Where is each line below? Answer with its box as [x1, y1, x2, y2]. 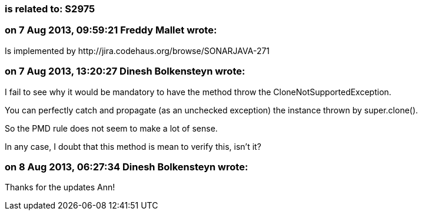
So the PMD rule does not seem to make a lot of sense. [5, 123, 218, 133]
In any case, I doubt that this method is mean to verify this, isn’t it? [5, 141, 261, 152]
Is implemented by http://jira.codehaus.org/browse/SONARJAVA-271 [5, 45, 270, 56]
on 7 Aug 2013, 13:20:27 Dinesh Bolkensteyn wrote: [5, 65, 245, 78]
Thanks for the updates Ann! [5, 182, 115, 193]
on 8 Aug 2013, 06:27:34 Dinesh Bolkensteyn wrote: [5, 160, 248, 173]
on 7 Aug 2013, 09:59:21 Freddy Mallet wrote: [5, 24, 217, 36]
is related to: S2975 [5, 3, 95, 15]
